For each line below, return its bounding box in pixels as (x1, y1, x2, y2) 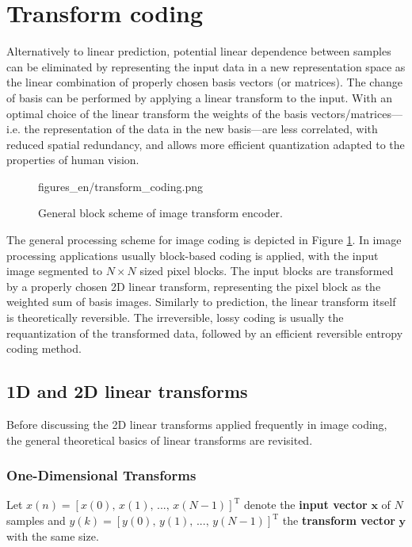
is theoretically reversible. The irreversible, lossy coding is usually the (6, 309, 344, 326)
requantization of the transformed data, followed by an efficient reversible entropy (6, 324, 403, 341)
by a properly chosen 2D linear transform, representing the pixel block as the (6, 277, 381, 294)
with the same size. (6, 527, 99, 544)
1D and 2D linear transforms (6, 379, 248, 404)
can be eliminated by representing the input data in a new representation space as (6, 58, 406, 75)
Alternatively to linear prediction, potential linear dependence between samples (6, 43, 391, 59)
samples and (6, 512, 66, 529)
